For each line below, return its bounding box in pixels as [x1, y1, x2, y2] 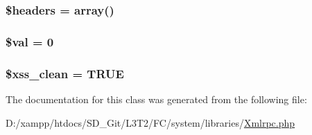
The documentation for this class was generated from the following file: [6, 91, 307, 106]
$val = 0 [6, 33, 54, 50]
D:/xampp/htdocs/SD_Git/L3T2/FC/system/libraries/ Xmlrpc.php [6, 115, 295, 129]
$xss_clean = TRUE [6, 64, 124, 82]
